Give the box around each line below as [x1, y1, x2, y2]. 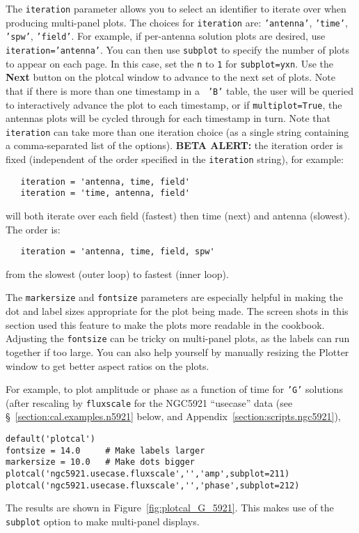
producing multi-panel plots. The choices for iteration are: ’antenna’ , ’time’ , [6, 15, 348, 29]
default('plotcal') [6, 434, 95, 445]
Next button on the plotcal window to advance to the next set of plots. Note [6, 70, 335, 84]
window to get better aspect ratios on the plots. [6, 358, 209, 373]
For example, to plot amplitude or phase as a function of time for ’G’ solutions [6, 382, 343, 396]
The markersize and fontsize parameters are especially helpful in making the [6, 290, 343, 304]
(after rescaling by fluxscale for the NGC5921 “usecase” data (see [6, 395, 293, 410]
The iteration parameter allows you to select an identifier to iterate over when [6, 1, 346, 15]
